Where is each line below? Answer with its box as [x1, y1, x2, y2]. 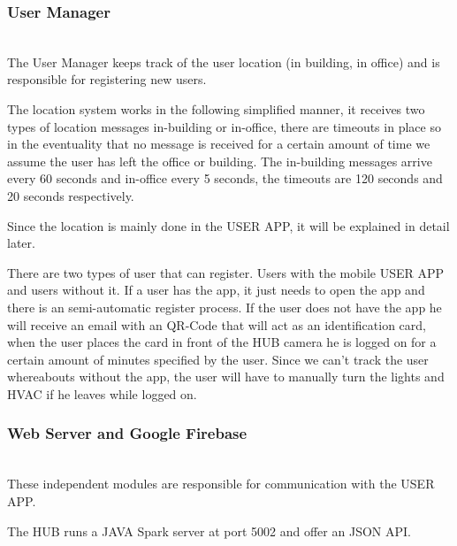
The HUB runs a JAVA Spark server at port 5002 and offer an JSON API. [7, 521, 411, 540]
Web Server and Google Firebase [7, 422, 248, 444]
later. [7, 234, 35, 252]
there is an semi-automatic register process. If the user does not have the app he [7, 297, 442, 316]
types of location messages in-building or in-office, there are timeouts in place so [7, 117, 441, 135]
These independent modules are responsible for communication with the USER [7, 474, 435, 493]
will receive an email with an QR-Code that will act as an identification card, [7, 315, 426, 334]
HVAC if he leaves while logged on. [7, 384, 197, 403]
